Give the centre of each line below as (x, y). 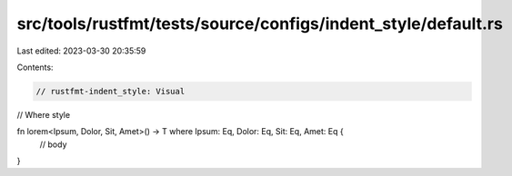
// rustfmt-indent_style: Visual (110, 91)
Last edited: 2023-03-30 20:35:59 (81, 51)
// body (53, 144)
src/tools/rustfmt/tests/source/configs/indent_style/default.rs (260, 24)
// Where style (44, 114)
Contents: (35, 67)
